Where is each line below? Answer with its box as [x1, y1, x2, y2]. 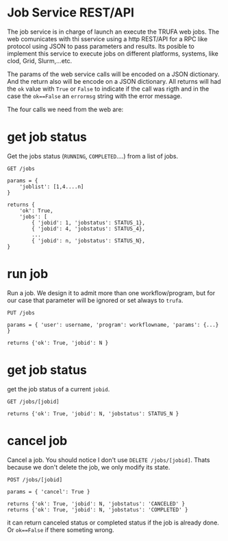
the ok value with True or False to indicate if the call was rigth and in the [7, 84, 210, 93]
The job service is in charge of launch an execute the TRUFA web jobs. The [7, 27, 220, 36]
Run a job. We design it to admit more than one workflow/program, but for [7, 288, 216, 297]
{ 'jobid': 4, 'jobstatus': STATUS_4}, [31, 225, 146, 232]
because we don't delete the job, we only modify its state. [7, 463, 170, 471]
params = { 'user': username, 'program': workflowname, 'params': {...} [7, 321, 219, 328]
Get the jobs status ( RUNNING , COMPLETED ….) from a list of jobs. [7, 152, 179, 160]
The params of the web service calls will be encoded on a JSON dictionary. [7, 70, 220, 78]
